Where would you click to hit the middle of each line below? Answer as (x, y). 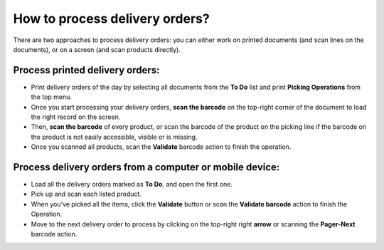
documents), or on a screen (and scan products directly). (97, 49)
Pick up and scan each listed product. (86, 194)
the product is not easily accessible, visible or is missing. (114, 137)
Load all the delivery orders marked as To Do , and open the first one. (132, 184)
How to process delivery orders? (111, 19)
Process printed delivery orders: (86, 70)
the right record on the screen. (76, 117)
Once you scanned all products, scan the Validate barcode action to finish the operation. (161, 147)
